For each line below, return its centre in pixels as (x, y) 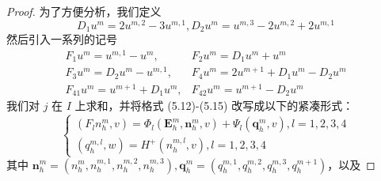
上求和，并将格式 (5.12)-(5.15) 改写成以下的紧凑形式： (214, 106)
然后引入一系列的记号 (62, 39)
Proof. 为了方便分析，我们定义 (84, 11)
